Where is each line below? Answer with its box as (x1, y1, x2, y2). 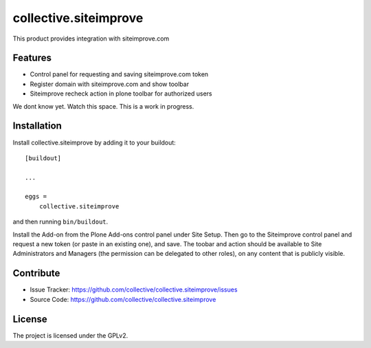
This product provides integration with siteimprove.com (12, 34, 170, 43)
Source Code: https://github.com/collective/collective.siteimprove (30, 295, 216, 303)
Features (12, 52, 52, 64)
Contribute (12, 268, 60, 279)
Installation (12, 120, 62, 132)
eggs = (25, 193, 47, 201)
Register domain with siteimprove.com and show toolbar (30, 80, 189, 88)
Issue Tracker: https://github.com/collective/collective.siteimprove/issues (30, 285, 238, 294)
